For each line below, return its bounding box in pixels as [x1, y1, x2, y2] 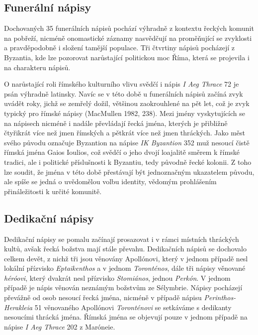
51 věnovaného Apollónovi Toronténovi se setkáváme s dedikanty [34, 302, 232, 312]
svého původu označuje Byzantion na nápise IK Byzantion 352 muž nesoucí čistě [4, 137, 250, 147]
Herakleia [4, 302, 33, 312]
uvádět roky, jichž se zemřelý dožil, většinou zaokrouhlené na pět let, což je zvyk [4, 98, 250, 109]
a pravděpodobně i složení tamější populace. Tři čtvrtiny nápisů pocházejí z [4, 42, 235, 53]
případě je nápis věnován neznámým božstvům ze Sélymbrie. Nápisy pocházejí [4, 282, 243, 293]
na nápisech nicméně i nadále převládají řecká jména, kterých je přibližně [4, 117, 228, 128]
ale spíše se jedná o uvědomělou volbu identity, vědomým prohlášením [4, 176, 217, 187]
